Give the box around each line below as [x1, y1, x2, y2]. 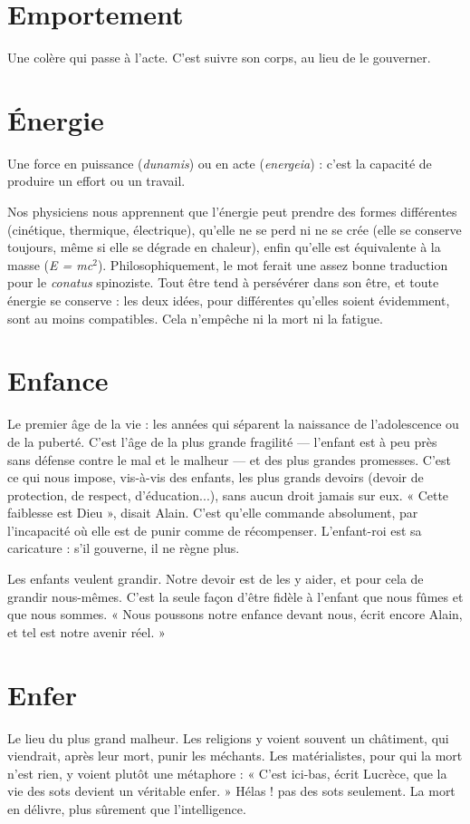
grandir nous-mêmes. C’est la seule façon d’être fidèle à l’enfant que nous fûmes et [7, 586, 464, 606]
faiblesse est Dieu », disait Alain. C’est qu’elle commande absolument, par [7, 503, 418, 522]
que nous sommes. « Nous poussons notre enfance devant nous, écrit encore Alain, [7, 605, 463, 624]
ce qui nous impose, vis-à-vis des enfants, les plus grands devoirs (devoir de [7, 468, 424, 487]
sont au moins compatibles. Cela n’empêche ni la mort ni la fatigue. [7, 308, 383, 327]
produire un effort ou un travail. [7, 171, 186, 190]
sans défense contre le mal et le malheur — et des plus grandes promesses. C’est [7, 450, 452, 469]
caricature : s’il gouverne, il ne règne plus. [7, 538, 240, 557]
